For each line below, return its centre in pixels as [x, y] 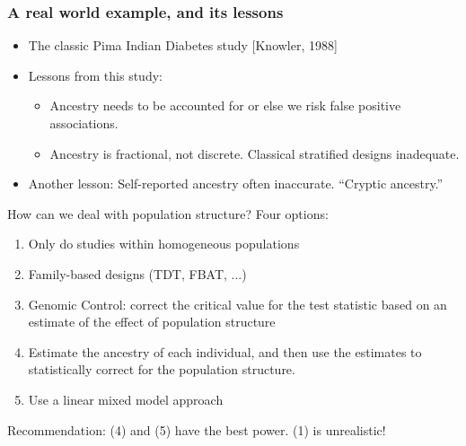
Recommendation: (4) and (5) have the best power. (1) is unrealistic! [197, 429]
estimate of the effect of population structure [152, 322]
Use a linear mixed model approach [126, 399]
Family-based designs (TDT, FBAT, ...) [137, 273]
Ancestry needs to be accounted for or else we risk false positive [225, 105]
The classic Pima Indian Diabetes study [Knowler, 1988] [183, 45]
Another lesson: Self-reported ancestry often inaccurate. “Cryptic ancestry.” [236, 184]
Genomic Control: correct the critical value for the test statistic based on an [237, 304]
